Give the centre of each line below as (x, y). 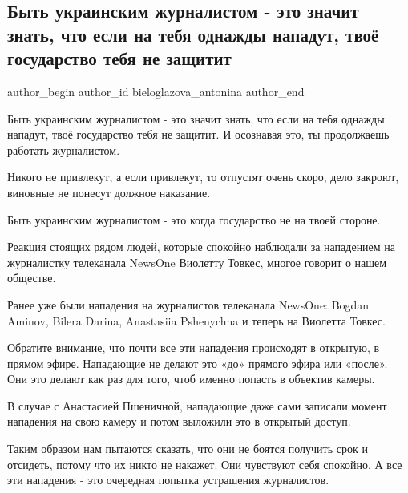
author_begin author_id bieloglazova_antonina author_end (156, 91)
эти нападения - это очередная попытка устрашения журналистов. (168, 480)
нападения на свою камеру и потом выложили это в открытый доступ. (179, 421)
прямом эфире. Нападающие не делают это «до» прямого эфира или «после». (198, 363)
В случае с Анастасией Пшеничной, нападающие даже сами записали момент (197, 405)
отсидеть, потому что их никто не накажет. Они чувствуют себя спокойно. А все (205, 464)
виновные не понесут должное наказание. (109, 192)
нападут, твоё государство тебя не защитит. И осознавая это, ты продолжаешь (198, 134)
